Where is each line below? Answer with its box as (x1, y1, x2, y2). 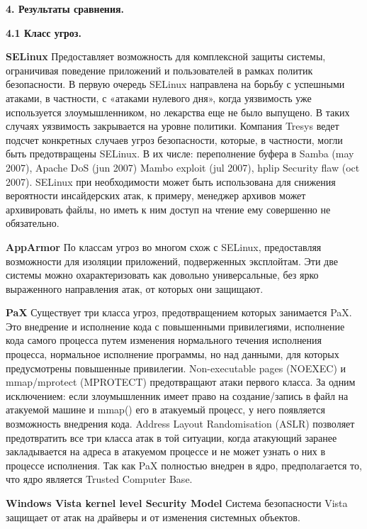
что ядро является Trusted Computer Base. (6, 472, 193, 486)
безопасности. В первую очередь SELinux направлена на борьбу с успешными (6, 77, 345, 91)
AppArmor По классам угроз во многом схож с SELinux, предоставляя (6, 239, 322, 254)
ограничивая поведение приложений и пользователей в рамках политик (6, 62, 313, 77)
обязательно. (6, 216, 60, 230)
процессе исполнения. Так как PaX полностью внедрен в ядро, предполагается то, (6, 457, 362, 472)
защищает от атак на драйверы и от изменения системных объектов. (6, 509, 300, 524)
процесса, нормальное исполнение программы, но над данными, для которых (6, 347, 339, 362)
